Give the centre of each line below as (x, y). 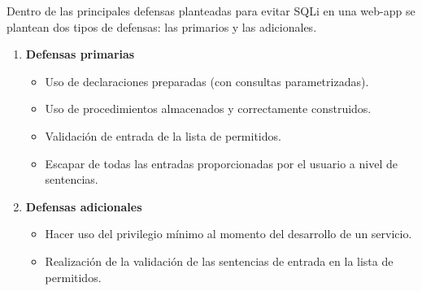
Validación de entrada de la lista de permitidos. (163, 135)
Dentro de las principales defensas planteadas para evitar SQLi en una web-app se (211, 11)
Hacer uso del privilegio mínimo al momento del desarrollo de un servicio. (228, 234)
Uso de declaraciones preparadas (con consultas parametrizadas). (207, 81)
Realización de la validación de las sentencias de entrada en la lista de (219, 261)
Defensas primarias (80, 54)
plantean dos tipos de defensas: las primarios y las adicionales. (162, 26)
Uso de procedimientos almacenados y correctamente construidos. (208, 109)
